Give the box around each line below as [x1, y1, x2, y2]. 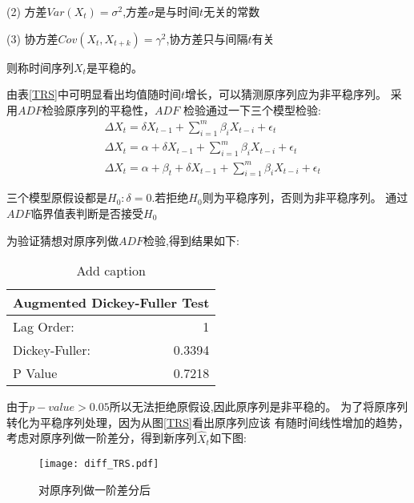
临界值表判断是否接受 [31, 204, 144, 221]
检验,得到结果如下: [143, 231, 239, 248]
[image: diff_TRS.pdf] [38, 458, 159, 470]
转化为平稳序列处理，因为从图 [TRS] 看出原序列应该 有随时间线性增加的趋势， [6, 413, 409, 430]
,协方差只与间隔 [166, 30, 248, 46]
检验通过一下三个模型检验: [183, 101, 321, 118]
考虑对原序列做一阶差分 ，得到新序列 [6, 429, 197, 446]
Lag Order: [13, 317, 74, 336]
